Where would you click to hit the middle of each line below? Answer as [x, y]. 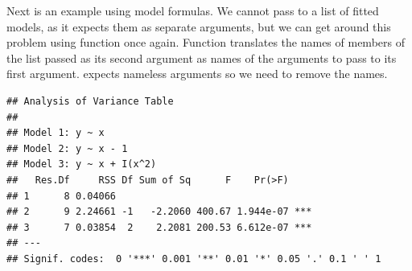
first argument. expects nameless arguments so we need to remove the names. [197, 74]
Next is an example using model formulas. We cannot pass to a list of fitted [193, 10]
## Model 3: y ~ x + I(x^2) [82, 164]
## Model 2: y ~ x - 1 [67, 148]
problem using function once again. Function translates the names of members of [206, 42]
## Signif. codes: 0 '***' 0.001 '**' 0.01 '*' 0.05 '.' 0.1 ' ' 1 [194, 259]
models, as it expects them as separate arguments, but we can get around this [199, 26]
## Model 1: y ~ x [56, 133]
